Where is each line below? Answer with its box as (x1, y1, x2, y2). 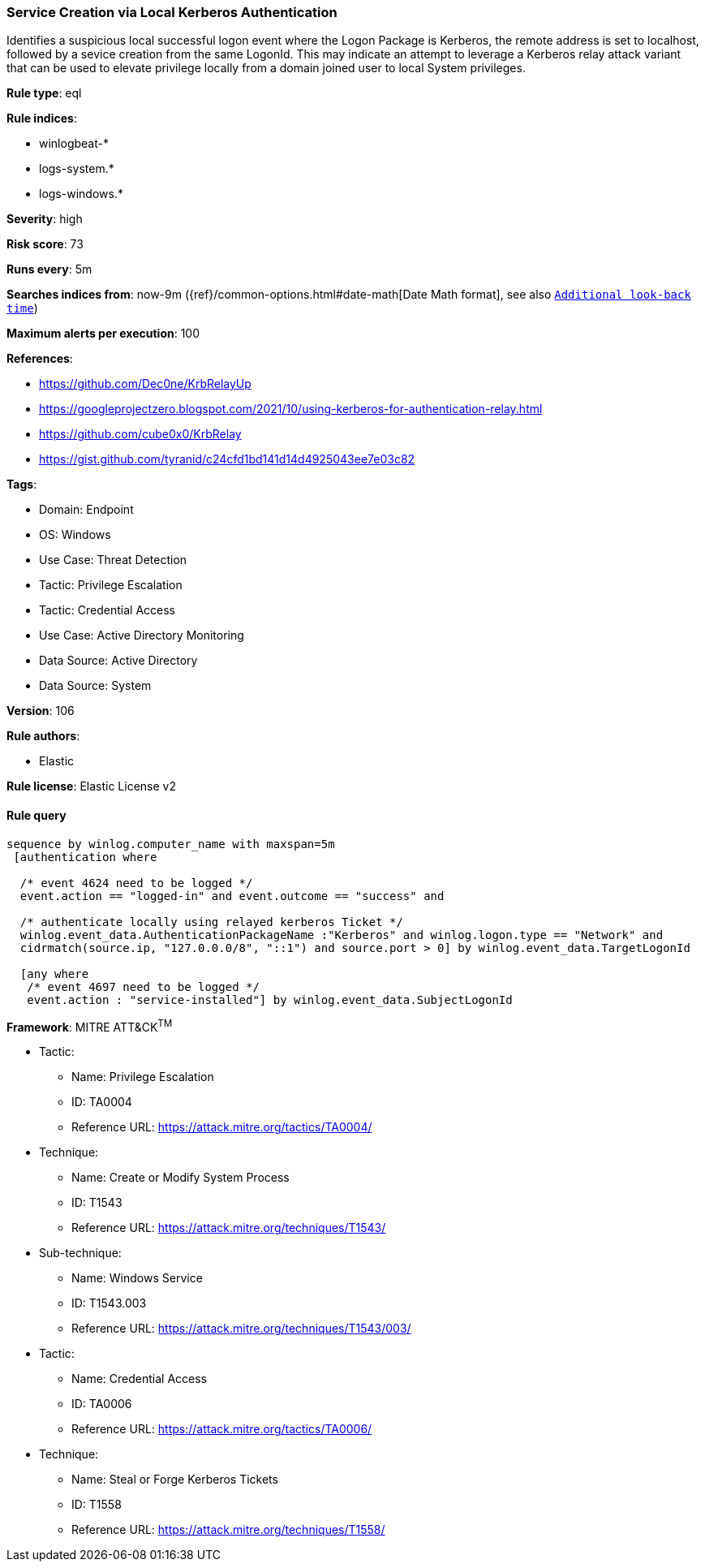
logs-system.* (39, 162, 114, 176)
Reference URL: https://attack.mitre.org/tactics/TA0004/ (71, 1120, 372, 1135)
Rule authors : (6, 729, 80, 743)
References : (6, 351, 73, 366)
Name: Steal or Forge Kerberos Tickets (71, 1472, 278, 1487)
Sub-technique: (39, 1246, 122, 1260)
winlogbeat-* (39, 136, 109, 151)
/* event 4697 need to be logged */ (27, 980, 260, 993)
